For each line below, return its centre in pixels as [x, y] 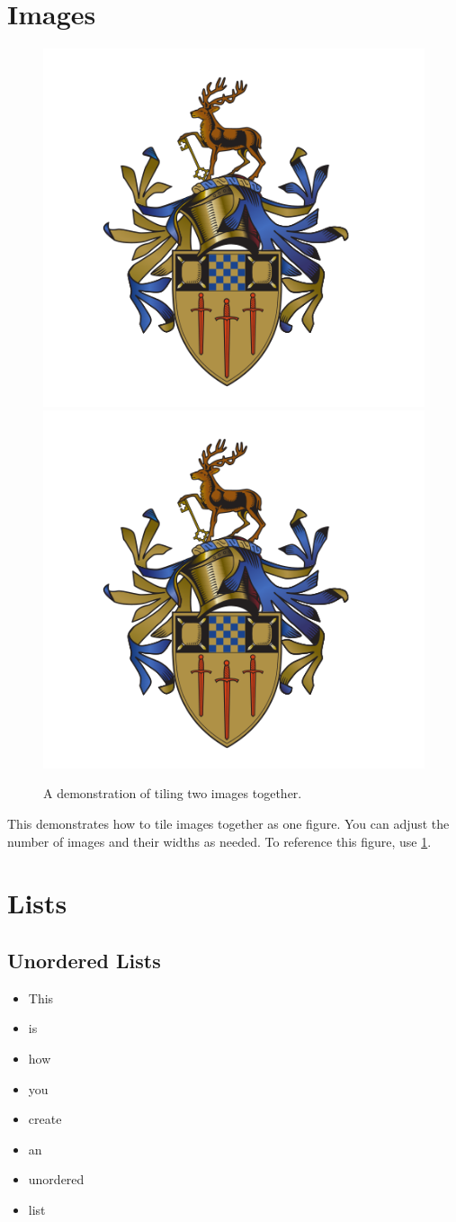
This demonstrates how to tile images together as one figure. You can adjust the [228, 823]
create [45, 1119]
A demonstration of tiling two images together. [173, 793]
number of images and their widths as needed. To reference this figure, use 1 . [219, 841]
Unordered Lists [84, 960]
